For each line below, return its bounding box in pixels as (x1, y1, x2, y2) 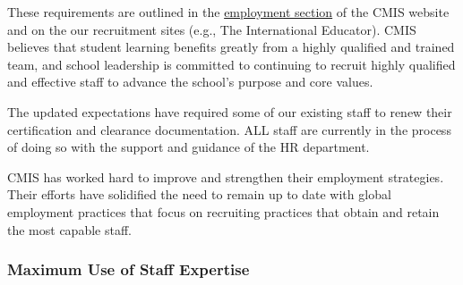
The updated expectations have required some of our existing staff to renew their (7, 102, 452, 121)
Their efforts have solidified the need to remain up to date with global (7, 185, 391, 204)
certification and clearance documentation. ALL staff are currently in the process (7, 120, 451, 138)
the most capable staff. (7, 220, 132, 239)
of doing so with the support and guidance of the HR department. (7, 138, 370, 156)
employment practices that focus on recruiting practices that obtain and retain (7, 202, 440, 221)
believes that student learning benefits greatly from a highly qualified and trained (7, 38, 455, 56)
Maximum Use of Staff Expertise (7, 258, 250, 281)
